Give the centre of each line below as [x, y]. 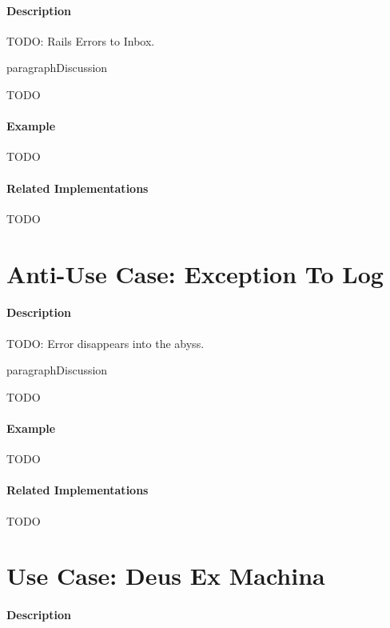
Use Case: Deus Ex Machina [166, 576]
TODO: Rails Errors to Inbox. [81, 40]
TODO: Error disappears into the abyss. [105, 343]
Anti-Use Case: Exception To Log [195, 273]
